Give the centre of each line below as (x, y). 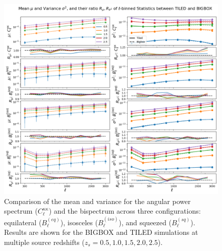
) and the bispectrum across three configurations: (125, 211)
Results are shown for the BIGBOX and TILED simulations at (101, 232)
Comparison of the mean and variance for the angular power (97, 201)
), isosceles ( (79, 222)
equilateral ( (23, 222)
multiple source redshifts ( (44, 242)
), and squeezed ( (145, 222)
